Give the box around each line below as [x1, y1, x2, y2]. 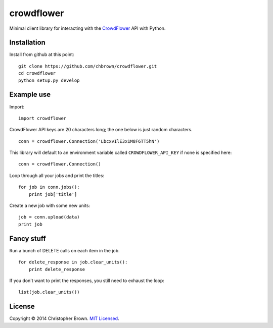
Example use [9, 90, 51, 99]
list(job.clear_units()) [18, 289, 80, 295]
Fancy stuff [9, 234, 47, 243]
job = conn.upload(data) [18, 214, 80, 220]
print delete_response [28, 266, 85, 272]
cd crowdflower [18, 71, 56, 76]
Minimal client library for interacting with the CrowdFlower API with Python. [9, 25, 166, 31]
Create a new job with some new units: [9, 202, 90, 209]
